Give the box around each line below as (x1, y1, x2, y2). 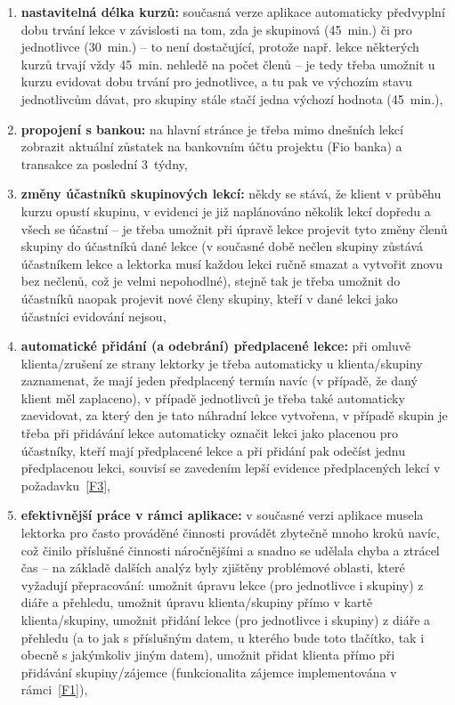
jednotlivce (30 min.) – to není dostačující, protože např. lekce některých (20, 37, 419, 56)
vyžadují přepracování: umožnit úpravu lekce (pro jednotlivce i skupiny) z (20, 575, 424, 594)
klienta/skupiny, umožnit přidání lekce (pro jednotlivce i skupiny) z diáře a (20, 611, 431, 628)
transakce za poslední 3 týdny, (20, 154, 188, 173)
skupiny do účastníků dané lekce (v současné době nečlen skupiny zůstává (20, 237, 423, 255)
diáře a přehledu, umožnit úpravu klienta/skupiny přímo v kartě (20, 593, 373, 612)
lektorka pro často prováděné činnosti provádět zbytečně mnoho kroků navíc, (20, 523, 440, 542)
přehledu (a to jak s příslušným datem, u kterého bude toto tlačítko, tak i (20, 628, 425, 646)
